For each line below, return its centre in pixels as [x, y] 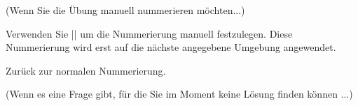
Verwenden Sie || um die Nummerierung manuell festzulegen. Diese [149, 33]
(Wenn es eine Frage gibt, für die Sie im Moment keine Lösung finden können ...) [179, 94]
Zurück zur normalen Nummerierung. [86, 70]
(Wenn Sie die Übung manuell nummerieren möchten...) [125, 10]
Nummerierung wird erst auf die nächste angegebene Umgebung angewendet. [171, 47]
